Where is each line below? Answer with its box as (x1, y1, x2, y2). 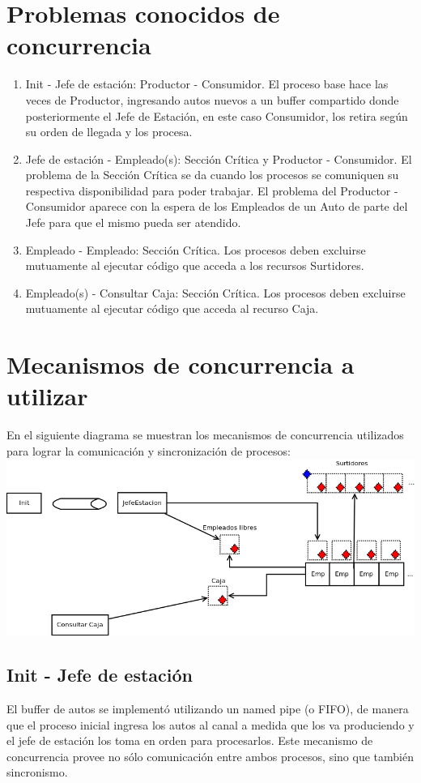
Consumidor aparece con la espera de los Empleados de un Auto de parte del (25, 198, 408, 215)
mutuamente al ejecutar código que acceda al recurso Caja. (25, 300, 319, 317)
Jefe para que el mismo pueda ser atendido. (25, 214, 241, 231)
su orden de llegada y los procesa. (25, 123, 193, 140)
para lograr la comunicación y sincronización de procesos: (6, 442, 291, 459)
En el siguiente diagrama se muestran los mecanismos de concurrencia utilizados (6, 426, 404, 443)
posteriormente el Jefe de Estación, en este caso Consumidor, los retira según (25, 107, 408, 124)
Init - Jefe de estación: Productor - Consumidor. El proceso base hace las (25, 75, 389, 92)
